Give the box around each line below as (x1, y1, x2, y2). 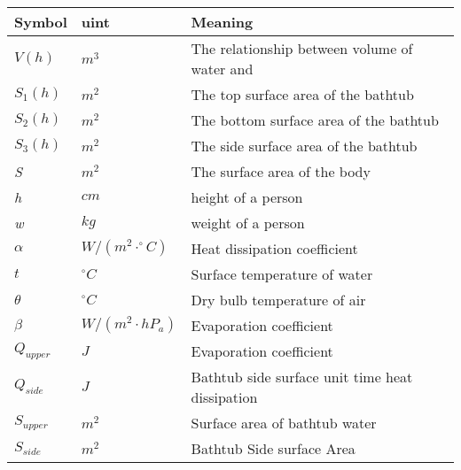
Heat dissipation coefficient (191, 237, 358, 258)
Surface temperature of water (191, 263, 373, 284)
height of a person (191, 186, 303, 207)
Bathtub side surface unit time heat (191, 366, 413, 387)
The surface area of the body (191, 160, 371, 181)
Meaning (191, 11, 254, 32)
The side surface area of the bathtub (191, 135, 418, 156)
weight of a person (191, 212, 305, 233)
